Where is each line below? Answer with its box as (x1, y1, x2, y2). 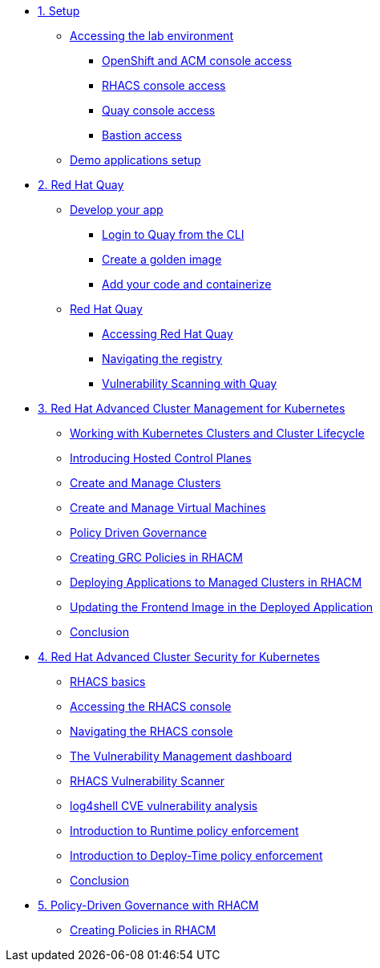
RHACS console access (102, 79, 226, 92)
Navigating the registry (102, 352, 223, 365)
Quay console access (102, 103, 216, 117)
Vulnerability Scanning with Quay (102, 377, 277, 390)
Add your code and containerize (102, 277, 272, 291)
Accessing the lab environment (70, 29, 233, 42)
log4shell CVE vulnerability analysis (70, 799, 258, 813)
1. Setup (38, 4, 80, 18)
